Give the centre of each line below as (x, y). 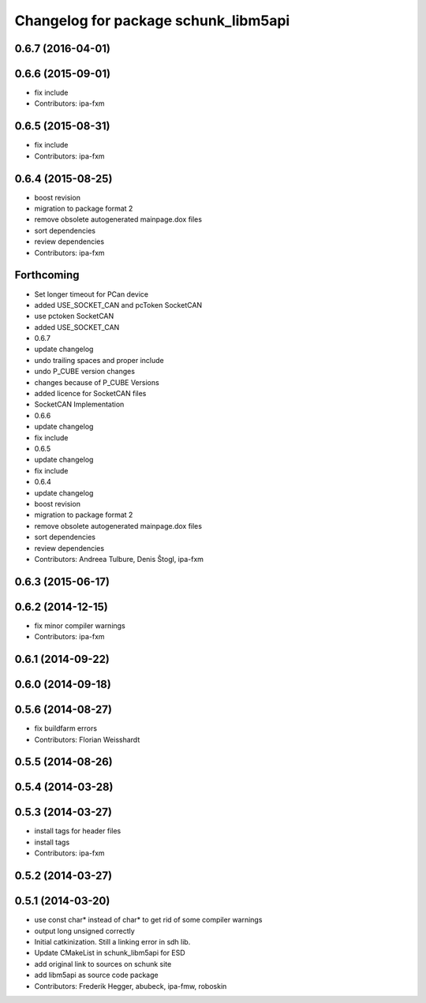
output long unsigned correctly (85, 930)
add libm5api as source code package (96, 975)
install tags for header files (78, 831)
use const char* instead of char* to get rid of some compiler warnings (148, 920)
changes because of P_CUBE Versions (97, 382)
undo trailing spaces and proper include (99, 360)
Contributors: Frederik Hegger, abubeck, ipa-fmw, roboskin (131, 986)
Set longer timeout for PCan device (92, 294)
